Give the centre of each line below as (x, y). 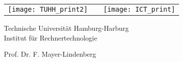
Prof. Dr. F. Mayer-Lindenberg (50, 54)
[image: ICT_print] (139, 9)
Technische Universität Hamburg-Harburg (66, 28)
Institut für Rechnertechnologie (51, 37)
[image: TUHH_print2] (48, 9)
